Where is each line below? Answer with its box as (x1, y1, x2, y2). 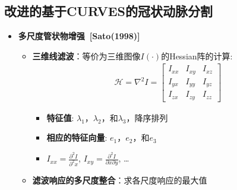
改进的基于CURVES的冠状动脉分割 (4, 2, 213, 20)
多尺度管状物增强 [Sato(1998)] (18, 30, 140, 42)
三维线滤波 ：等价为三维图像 (32, 49, 141, 62)
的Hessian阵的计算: (161, 49, 233, 62)
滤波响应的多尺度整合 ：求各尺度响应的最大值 (32, 174, 207, 186)
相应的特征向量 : (46, 131, 108, 144)
